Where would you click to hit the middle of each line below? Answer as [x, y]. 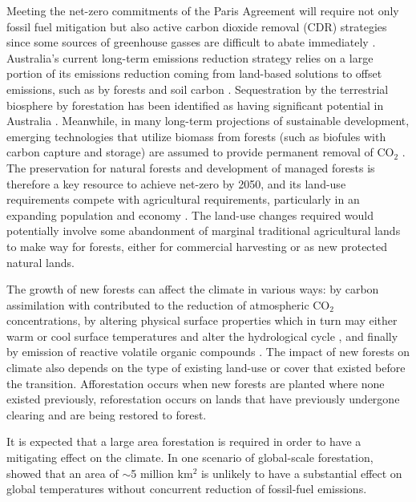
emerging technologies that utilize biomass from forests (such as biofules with [196, 136]
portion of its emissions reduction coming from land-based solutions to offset [194, 73]
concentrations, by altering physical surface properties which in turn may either [202, 320]
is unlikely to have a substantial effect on [301, 473]
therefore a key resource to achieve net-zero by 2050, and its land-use [176, 183]
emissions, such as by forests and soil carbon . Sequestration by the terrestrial [198, 89]
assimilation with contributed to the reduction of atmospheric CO [168, 304]
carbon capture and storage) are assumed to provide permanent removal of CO [200, 152]
